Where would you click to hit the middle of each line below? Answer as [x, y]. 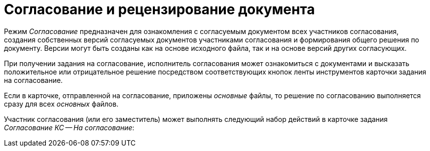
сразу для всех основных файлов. [61, 104]
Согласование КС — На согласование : [69, 127]
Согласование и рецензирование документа [160, 9]
